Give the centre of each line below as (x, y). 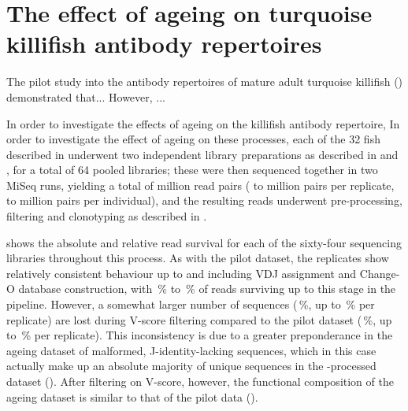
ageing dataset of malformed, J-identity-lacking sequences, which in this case (191, 350)
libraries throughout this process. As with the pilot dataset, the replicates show (198, 258)
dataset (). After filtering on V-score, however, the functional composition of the (200, 381)
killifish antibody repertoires (164, 44)
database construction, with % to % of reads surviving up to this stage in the (207, 289)
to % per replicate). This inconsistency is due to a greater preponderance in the (200, 335)
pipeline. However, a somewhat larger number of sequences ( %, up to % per (191, 304)
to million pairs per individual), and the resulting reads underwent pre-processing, (204, 200)
